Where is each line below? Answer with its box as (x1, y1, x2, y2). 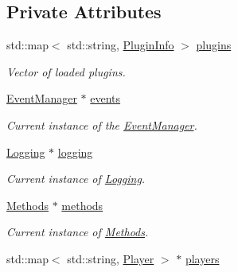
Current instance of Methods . (6, 223, 149, 240)
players (185, 250, 220, 266)
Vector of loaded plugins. (6, 63, 126, 80)
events (90, 90, 121, 107)
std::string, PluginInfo (67, 37, 174, 53)
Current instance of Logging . (6, 170, 146, 187)
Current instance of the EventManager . (6, 116, 197, 133)
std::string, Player (67, 250, 154, 266)
